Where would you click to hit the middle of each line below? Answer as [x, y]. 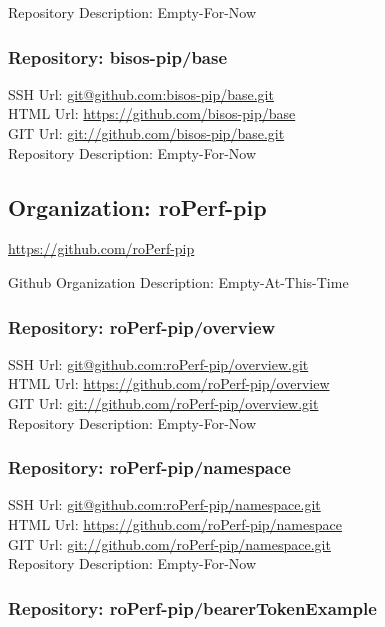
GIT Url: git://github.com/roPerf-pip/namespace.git [169, 543]
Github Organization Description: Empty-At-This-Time [178, 281]
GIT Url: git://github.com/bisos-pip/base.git [146, 133]
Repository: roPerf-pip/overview [142, 326]
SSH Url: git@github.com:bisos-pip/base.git [141, 93]
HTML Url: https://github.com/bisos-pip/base [152, 113]
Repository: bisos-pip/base [118, 56]
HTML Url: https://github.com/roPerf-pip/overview [169, 383]
